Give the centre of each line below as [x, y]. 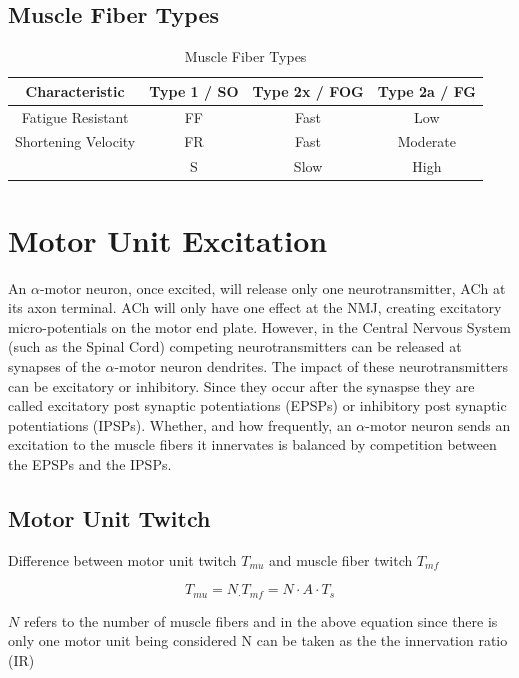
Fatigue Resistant [75, 116]
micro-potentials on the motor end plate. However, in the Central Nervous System [259, 326]
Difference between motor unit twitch [122, 559]
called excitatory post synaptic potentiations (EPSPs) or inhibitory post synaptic [257, 405]
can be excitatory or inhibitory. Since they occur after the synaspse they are [241, 385]
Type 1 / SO [194, 90]
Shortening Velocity [75, 141]
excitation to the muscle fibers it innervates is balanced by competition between [252, 444]
